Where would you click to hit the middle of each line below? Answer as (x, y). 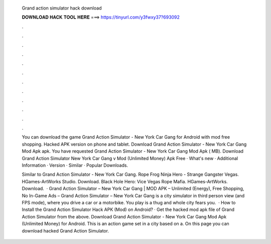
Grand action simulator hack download (62, 8)
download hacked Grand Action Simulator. (65, 230)
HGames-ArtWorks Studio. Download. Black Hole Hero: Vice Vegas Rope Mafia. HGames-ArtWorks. (125, 181)
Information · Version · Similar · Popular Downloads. (75, 165)
